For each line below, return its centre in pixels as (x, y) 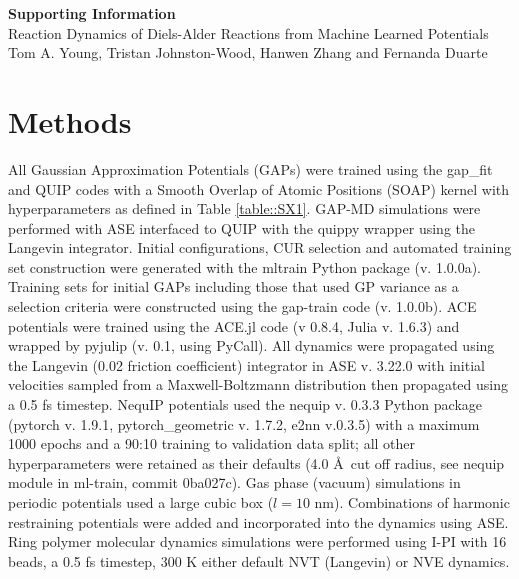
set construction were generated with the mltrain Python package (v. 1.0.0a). (245, 266)
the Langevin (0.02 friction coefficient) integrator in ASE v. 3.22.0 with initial (246, 364)
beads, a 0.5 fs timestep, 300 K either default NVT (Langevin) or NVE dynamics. (259, 560)
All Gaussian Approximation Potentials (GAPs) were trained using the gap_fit (250, 168)
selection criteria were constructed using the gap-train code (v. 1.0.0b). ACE (242, 306)
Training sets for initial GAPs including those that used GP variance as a (233, 286)
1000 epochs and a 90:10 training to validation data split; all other (212, 443)
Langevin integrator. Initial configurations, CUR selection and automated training (260, 247)
